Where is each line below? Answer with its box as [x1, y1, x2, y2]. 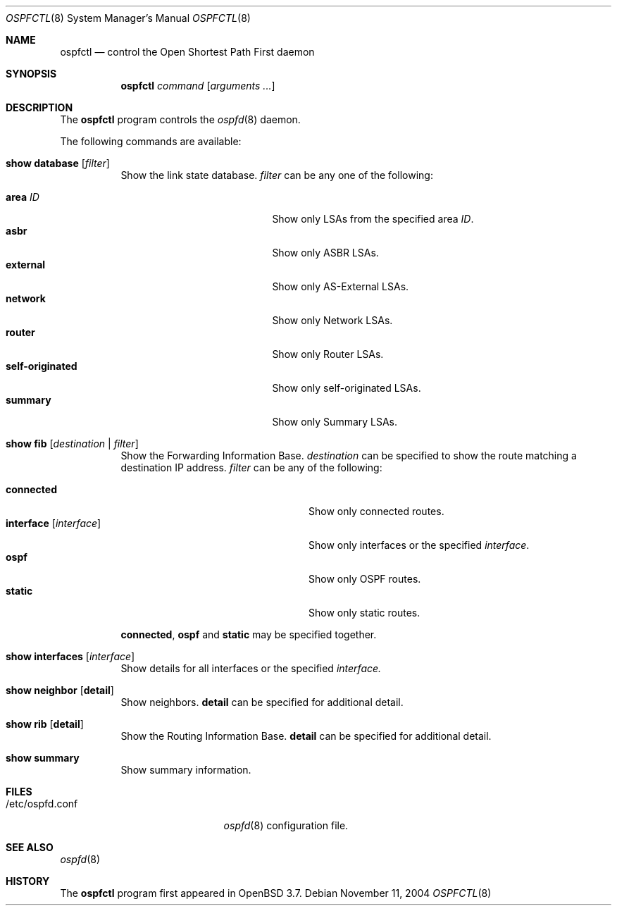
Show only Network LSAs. [272, 314, 393, 326]
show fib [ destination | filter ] [6, 438, 139, 450]
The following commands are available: [60, 135, 242, 147]
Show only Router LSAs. [272, 348, 384, 360]
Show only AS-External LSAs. [272, 280, 409, 292]
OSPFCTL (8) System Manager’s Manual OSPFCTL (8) [6, 12, 251, 24]
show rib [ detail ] [6, 718, 84, 730]
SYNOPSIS [6, 68, 57, 80]
